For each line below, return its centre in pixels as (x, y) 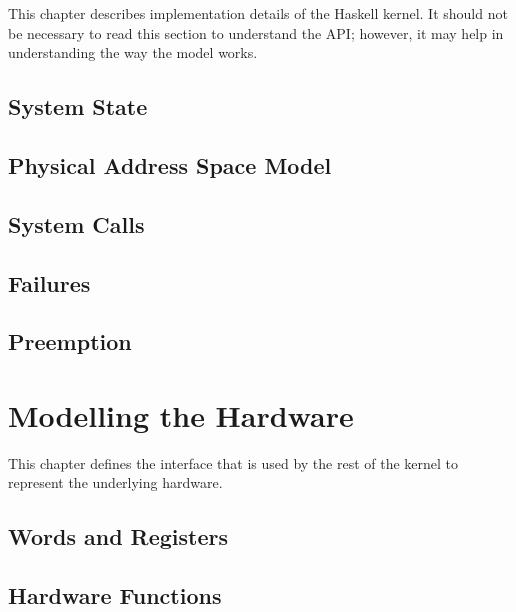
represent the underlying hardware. (115, 482)
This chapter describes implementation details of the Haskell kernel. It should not (258, 13)
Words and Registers (118, 536)
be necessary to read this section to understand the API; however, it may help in (256, 32)
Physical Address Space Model (170, 164)
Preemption (70, 341)
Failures (49, 282)
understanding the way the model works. (133, 52)
